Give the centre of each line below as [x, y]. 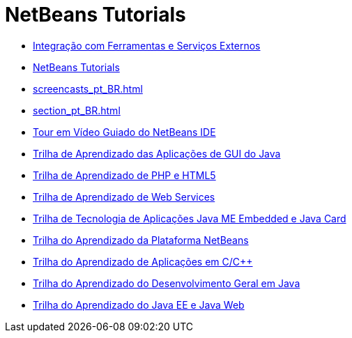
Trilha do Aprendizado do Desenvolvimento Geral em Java [167, 283]
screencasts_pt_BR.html [88, 89]
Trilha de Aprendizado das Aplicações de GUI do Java [157, 153]
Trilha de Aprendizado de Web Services [124, 197]
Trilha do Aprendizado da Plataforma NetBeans [141, 240]
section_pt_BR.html [77, 110]
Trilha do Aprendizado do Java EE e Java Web [139, 305]
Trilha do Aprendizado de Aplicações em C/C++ [143, 261]
